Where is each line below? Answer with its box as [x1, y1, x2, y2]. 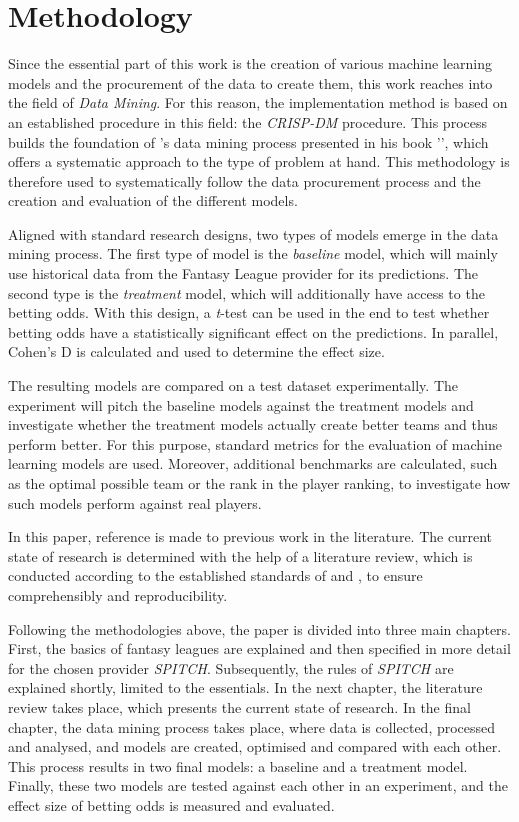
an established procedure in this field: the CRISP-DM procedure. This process [8, 111, 487, 132]
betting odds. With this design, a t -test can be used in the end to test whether [8, 302, 490, 323]
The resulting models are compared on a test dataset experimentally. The [8, 375, 458, 396]
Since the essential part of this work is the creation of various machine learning [8, 53, 492, 74]
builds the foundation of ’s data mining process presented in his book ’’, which [8, 131, 489, 152]
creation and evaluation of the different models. [8, 190, 298, 211]
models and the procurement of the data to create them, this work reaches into [8, 72, 493, 93]
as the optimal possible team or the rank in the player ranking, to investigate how [8, 473, 511, 493]
